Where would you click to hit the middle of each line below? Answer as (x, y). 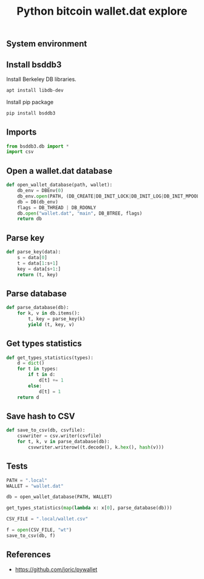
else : (35, 386)
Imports (22, 132)
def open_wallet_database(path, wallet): (59, 185)
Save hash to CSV (41, 416)
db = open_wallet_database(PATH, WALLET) (59, 497)
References (29, 555)
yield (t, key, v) (51, 324)
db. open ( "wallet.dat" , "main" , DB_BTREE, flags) (80, 213)
